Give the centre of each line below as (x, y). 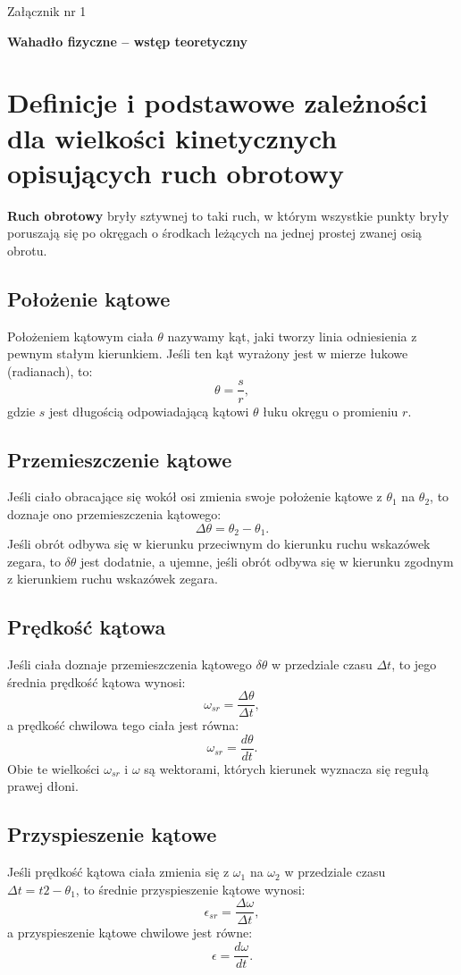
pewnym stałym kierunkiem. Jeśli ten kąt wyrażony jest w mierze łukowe (208, 353)
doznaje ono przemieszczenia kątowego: (114, 513)
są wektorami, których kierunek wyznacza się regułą (286, 768)
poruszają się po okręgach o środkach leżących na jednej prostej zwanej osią (215, 233)
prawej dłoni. (43, 786)
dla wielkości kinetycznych (172, 137)
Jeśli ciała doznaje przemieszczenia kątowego (130, 664)
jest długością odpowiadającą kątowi (149, 411)
